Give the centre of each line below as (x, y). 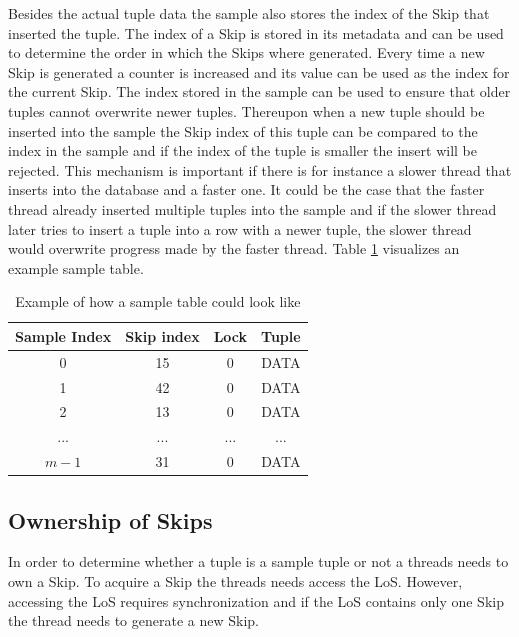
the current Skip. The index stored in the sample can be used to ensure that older (259, 91)
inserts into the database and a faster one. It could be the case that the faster (246, 189)
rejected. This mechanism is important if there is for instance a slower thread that (260, 169)
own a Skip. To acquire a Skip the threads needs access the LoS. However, (235, 581)
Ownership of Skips (110, 519)
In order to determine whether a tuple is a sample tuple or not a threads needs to (258, 561)
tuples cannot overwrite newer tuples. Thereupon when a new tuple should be (246, 110)
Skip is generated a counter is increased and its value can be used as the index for (259, 71)
